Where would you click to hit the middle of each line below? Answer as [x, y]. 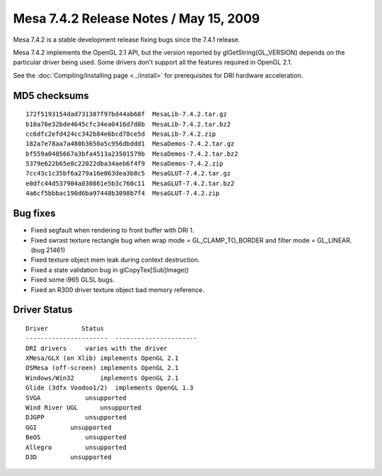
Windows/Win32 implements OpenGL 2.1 [102, 378]
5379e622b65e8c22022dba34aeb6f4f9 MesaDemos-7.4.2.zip [125, 164]
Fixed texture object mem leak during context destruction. [115, 260]
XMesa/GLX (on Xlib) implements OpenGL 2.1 [102, 358]
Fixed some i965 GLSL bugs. [73, 280]
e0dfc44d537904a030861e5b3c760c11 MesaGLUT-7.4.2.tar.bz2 [130, 183]
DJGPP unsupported [76, 418]
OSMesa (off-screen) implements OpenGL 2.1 [102, 368]
